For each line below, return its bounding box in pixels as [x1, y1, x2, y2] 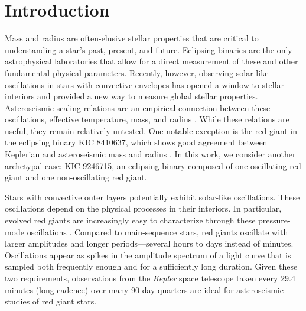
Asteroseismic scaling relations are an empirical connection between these [5, 101, 271, 114]
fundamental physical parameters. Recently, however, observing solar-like [5, 66, 269, 79]
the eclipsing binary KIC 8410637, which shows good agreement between [5, 136, 268, 148]
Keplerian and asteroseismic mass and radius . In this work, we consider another [5, 148, 296, 160]
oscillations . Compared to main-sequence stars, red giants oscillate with [27, 225, 288, 238]
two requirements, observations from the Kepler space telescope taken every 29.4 [5, 272, 295, 284]
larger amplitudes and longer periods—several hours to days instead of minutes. [5, 237, 294, 250]
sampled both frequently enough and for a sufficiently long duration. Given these [5, 260, 298, 273]
